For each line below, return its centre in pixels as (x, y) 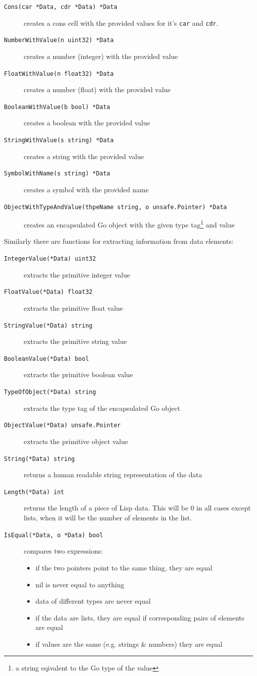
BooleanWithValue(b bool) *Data (57, 107)
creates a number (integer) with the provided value (101, 56)
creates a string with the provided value (84, 156)
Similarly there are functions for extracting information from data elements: (119, 241)
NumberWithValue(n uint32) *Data (59, 40)
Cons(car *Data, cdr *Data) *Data (61, 7)
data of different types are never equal (93, 601)
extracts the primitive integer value (77, 274)
